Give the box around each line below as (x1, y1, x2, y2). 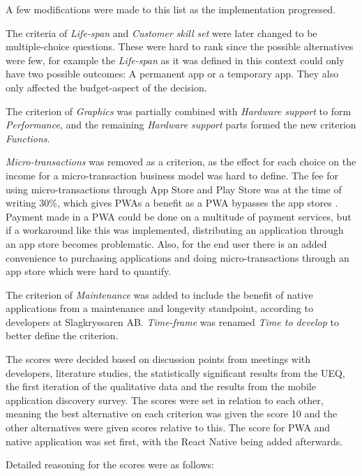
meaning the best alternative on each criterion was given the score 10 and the (6, 406, 338, 421)
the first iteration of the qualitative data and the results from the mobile (6, 379, 316, 394)
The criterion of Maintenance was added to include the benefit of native (6, 287, 313, 302)
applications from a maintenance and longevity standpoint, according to (6, 301, 313, 315)
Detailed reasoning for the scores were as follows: (6, 457, 214, 472)
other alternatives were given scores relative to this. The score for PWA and (6, 420, 331, 435)
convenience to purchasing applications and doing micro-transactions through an (6, 250, 349, 265)
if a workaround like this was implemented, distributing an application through (6, 223, 344, 237)
